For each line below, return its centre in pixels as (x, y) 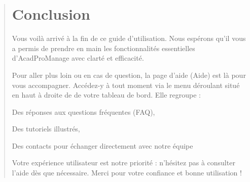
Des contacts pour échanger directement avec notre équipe (102, 145)
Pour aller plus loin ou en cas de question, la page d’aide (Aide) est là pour (129, 75)
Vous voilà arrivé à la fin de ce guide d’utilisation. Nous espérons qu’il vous (129, 38)
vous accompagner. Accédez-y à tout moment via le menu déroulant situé (126, 85)
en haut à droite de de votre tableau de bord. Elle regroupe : (106, 95)
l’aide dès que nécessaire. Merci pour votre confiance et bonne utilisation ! (127, 173)
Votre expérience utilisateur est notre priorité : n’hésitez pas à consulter (123, 163)
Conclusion (51, 14)
